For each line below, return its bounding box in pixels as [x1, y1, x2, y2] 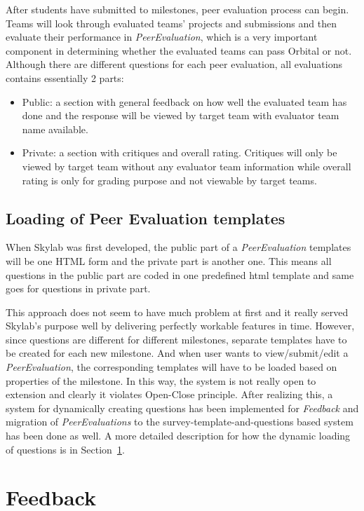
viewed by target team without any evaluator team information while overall [22, 158, 351, 173]
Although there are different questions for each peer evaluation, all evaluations [6, 57, 342, 71]
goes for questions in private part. [6, 281, 151, 296]
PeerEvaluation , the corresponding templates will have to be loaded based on [6, 360, 337, 374]
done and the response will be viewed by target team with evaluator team [22, 108, 339, 123]
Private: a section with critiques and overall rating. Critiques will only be [22, 145, 337, 160]
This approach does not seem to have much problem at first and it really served [6, 304, 349, 319]
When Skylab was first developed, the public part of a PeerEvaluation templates [6, 240, 351, 254]
